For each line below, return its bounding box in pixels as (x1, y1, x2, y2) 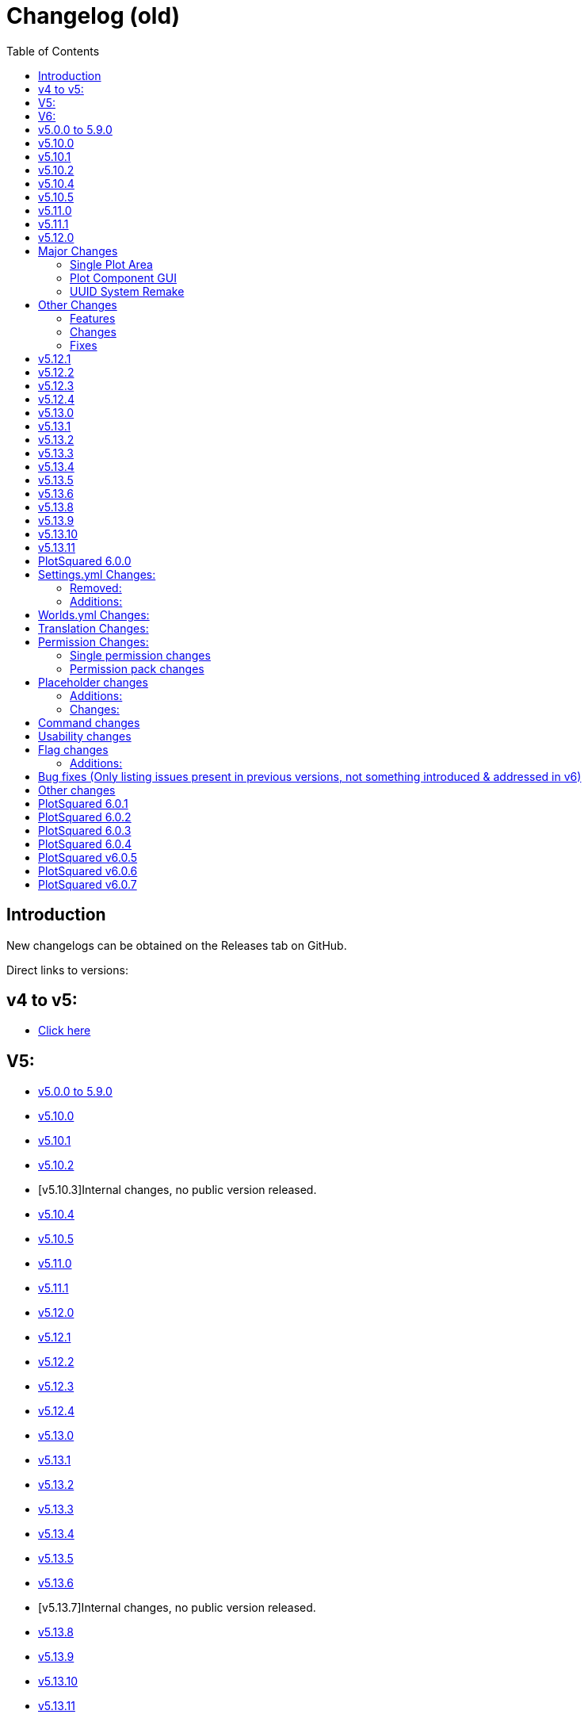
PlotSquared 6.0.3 (38, 823, 132, 837)
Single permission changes (70, 648, 211, 662)
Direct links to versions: (6, 962, 128, 977)
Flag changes (38, 742, 109, 756)
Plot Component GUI (70, 270, 177, 285)
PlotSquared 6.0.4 (38, 836, 132, 851)
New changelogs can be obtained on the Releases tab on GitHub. (6, 938, 347, 952)
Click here (38, 1024, 91, 1038)
